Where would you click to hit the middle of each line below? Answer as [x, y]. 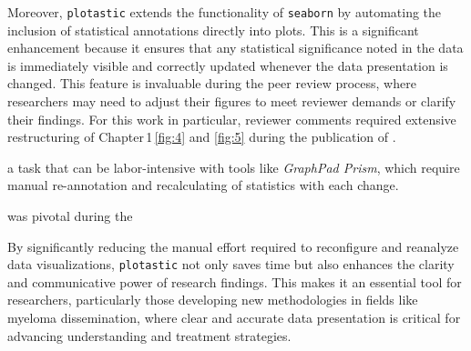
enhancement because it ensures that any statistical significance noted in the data [235, 48]
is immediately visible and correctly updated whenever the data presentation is [228, 65]
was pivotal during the [70, 216]
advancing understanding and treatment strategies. [149, 335]
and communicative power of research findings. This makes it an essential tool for [235, 281]
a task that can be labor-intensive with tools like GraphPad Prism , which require [234, 167]
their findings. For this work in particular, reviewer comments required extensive [232, 119]
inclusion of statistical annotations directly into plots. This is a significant [213, 30]
